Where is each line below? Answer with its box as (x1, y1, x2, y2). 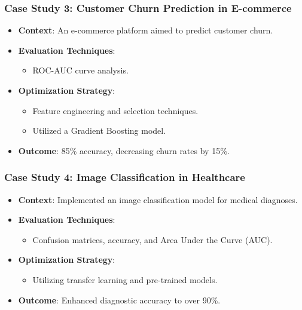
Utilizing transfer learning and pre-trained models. (32, 273, 218, 286)
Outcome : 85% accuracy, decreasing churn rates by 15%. (18, 144, 230, 156)
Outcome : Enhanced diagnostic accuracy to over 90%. (18, 293, 221, 306)
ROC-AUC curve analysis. (32, 64, 129, 76)
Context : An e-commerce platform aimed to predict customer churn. (18, 24, 273, 36)
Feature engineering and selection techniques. (32, 104, 199, 116)
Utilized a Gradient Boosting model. (32, 124, 166, 137)
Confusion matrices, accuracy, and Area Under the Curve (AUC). (32, 233, 273, 245)
